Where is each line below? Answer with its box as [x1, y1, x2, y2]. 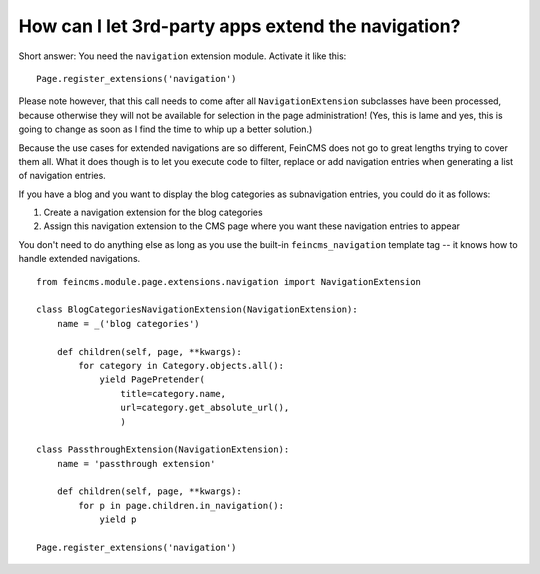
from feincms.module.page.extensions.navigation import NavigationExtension [36, 276, 422, 287]
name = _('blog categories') [56, 318, 200, 329]
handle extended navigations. [18, 253, 141, 265]
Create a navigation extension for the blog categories [43, 206, 264, 219]
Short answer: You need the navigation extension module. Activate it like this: [18, 50, 347, 62]
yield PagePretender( [99, 374, 205, 385]
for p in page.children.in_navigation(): [78, 500, 285, 511]
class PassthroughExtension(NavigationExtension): [36, 444, 290, 455]
